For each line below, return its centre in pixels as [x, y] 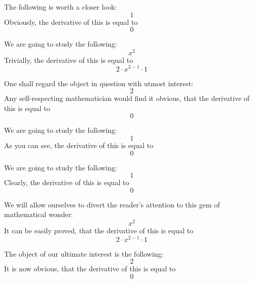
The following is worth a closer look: [61, 7]
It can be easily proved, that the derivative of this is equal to [99, 230]
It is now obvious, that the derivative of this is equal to [90, 269]
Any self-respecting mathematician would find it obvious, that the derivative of [127, 98]
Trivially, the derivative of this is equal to [69, 60]
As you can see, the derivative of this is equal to [79, 145]
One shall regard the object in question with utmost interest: [99, 83]
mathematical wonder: [39, 214]
